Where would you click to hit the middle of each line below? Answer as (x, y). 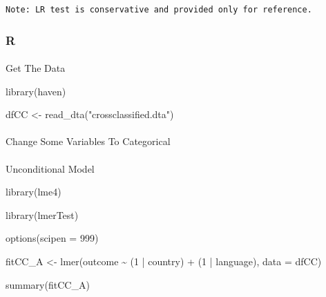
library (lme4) (33, 192)
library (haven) (36, 91)
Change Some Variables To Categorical (88, 141)
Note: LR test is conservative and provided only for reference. (159, 10)
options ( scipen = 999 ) (52, 238)
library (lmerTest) (42, 214)
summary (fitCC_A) (48, 284)
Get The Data (36, 68)
